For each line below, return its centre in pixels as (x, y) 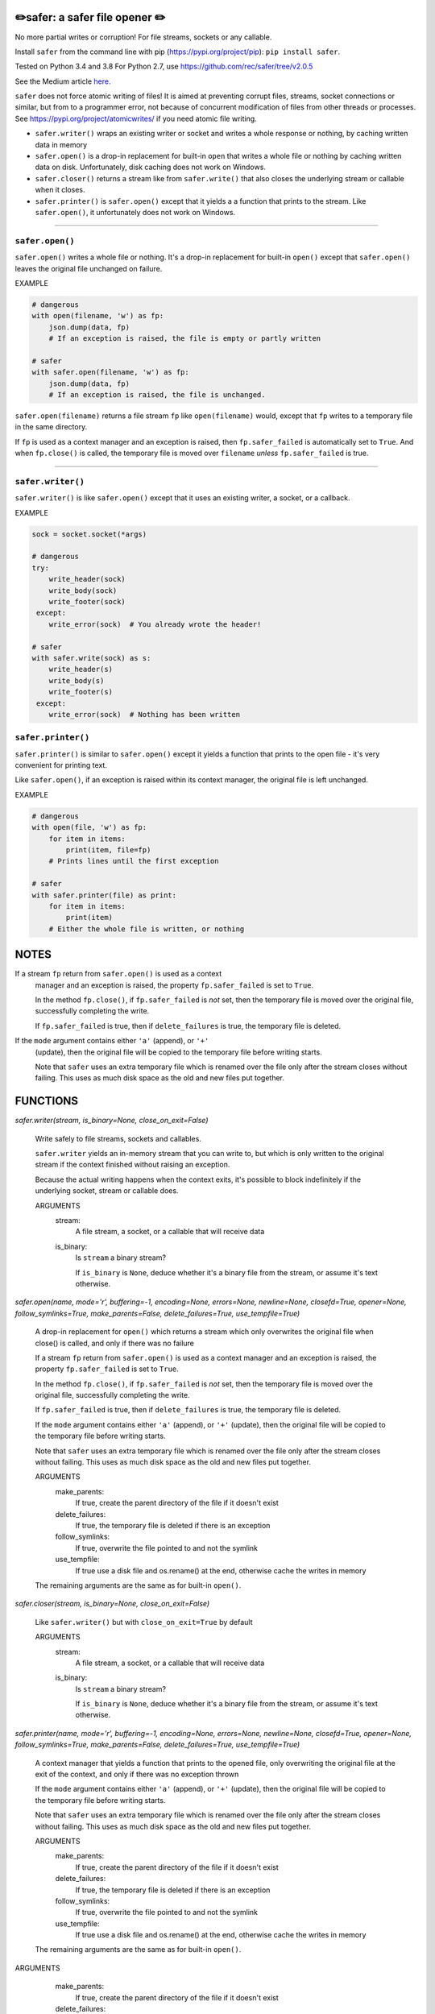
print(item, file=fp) (108, 850)
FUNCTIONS (47, 1101)
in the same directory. (51, 427)
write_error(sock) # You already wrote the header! (155, 624)
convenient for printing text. (61, 765)
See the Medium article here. (63, 81)
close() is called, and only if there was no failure (115, 1343)
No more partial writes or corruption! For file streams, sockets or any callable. (143, 37)
